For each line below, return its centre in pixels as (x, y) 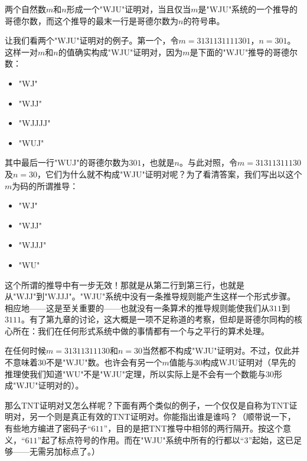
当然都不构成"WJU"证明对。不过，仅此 (217, 350)
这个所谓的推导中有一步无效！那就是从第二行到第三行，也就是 (125, 284)
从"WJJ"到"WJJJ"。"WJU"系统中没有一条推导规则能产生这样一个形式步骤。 (150, 296)
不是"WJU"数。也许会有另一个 (104, 362)
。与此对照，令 (208, 162)
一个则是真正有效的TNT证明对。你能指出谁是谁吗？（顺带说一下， (166, 416)
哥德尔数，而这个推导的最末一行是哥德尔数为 (92, 20)
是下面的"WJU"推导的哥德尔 (244, 52)
